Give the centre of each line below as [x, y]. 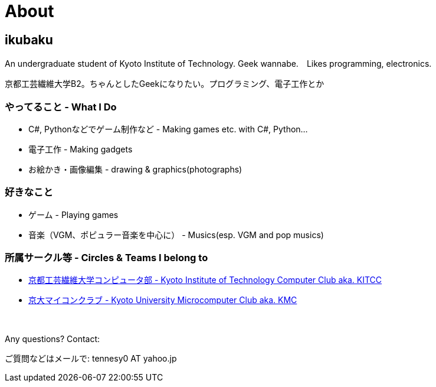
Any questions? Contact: [53, 339]
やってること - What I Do [61, 107]
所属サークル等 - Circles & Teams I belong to [106, 258]
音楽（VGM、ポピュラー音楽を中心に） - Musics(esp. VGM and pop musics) [176, 235]
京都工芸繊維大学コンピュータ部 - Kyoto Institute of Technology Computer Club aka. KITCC [205, 280]
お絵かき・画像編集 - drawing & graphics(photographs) [135, 169]
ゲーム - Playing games [73, 214]
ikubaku [29, 40]
